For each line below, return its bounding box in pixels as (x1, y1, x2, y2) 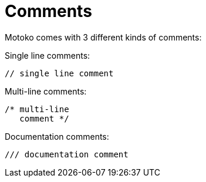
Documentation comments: (5, 131, 109, 141)
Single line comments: (5, 50, 90, 60)
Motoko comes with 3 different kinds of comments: (5, 32, 202, 42)
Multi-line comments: (5, 86, 87, 96)
